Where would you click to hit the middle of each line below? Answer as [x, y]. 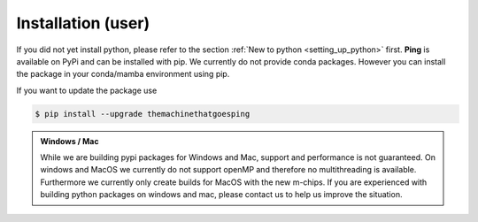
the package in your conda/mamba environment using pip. [123, 74]
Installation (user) [83, 23]
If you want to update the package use [87, 90]
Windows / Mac [69, 141]
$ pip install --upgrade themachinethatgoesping [143, 114]
